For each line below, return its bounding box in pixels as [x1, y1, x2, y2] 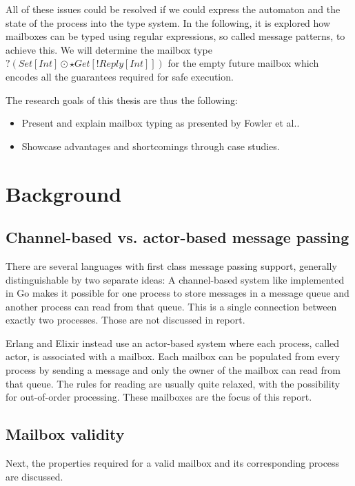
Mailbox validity [6, 423, 125, 445]
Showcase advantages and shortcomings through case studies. [21, 138, 280, 153]
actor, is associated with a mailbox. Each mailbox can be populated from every [6, 349, 341, 363]
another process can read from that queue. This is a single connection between [6, 299, 337, 313]
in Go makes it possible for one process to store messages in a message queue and [6, 286, 349, 300]
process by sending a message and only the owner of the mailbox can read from [6, 363, 341, 377]
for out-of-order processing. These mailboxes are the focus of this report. [6, 390, 312, 404]
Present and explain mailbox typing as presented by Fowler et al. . [21, 116, 300, 130]
